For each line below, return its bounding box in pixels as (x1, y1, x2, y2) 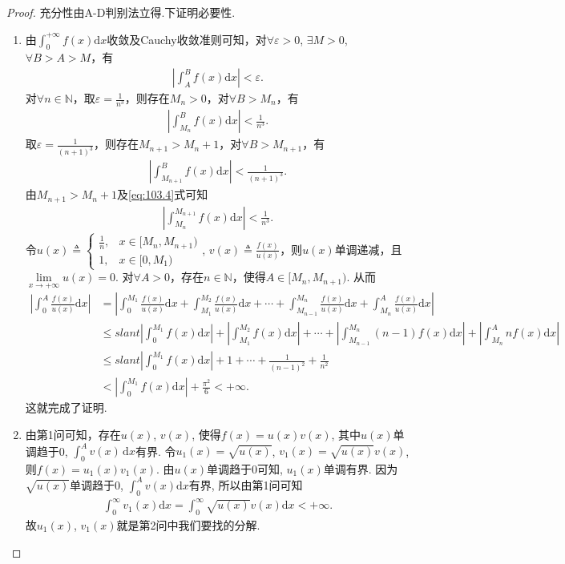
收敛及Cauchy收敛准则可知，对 (107, 30, 267, 47)
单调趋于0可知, (207, 460, 283, 477)
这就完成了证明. (25, 399, 107, 416)
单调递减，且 (334, 240, 402, 257)
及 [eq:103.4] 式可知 (117, 186, 208, 203)
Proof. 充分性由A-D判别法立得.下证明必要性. (6, 4, 236, 20)
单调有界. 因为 (323, 460, 398, 477)
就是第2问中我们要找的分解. (116, 517, 260, 534)
